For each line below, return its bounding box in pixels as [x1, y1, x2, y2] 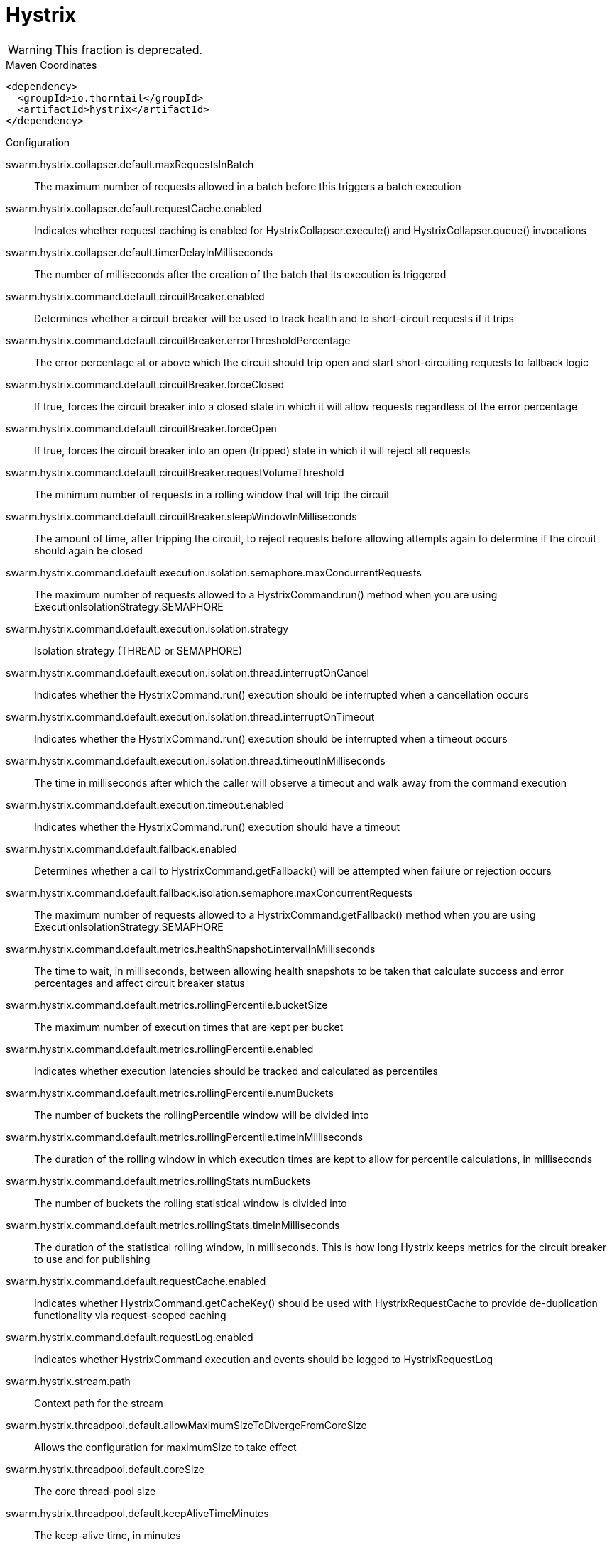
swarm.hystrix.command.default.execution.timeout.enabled [6, 798, 284, 811]
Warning [8, 42, 53, 57]
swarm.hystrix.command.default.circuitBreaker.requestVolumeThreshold [6, 466, 344, 479]
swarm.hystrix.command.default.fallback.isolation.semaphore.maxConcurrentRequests [6, 886, 413, 899]
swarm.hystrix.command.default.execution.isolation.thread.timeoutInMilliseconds [6, 754, 386, 767]
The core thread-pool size [34, 1485, 156, 1497]
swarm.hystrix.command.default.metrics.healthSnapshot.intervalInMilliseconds [6, 942, 376, 955]
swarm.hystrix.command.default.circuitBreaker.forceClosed [6, 378, 285, 390]
